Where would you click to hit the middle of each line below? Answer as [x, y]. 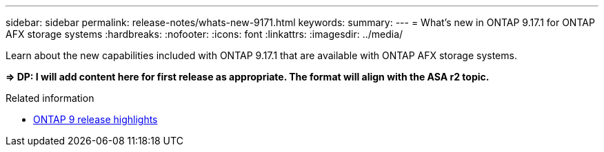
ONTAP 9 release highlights [95, 119]
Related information [50, 98]
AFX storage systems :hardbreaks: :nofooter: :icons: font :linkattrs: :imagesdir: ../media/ [204, 34]
